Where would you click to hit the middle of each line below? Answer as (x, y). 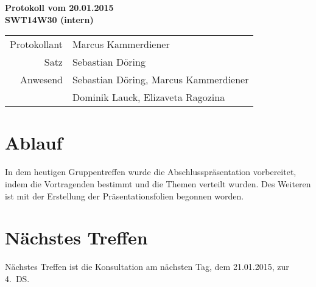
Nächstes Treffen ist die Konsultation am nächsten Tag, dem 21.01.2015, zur (147, 267)
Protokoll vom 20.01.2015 (59, 7)
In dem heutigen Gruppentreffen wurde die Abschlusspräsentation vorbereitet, (151, 172)
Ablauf (34, 143)
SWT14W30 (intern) (49, 19)
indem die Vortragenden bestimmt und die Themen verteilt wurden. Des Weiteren (158, 183)
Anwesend (41, 80)
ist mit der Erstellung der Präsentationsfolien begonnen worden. (125, 195)
